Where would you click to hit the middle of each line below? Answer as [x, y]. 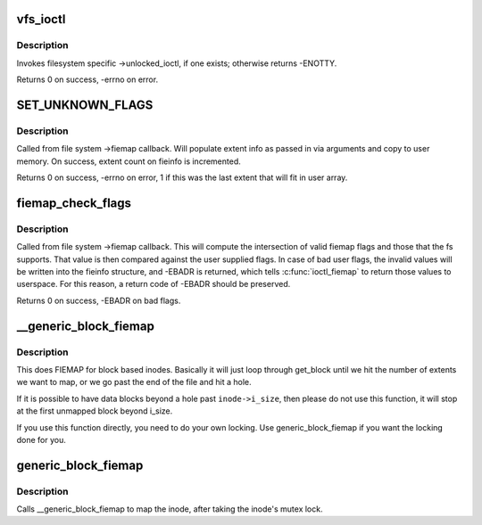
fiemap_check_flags [74, 203]
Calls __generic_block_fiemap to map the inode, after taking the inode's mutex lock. [170, 509]
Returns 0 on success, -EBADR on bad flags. [99, 300]
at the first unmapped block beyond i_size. [95, 411]
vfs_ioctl [41, 19]
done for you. [42, 439]
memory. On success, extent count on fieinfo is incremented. [129, 161]
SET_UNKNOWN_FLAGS [85, 105]
